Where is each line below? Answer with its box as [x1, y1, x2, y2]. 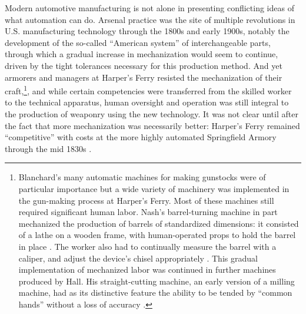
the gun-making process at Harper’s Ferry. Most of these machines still [18, 194, 274, 206]
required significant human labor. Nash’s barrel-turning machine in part [18, 206, 278, 218]
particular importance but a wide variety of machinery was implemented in [18, 182, 290, 194]
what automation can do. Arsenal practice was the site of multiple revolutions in [5, 13, 295, 25]
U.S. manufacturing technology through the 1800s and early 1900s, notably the [5, 25, 290, 37]
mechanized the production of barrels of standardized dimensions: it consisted [18, 217, 299, 229]
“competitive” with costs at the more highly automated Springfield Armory [5, 131, 277, 143]
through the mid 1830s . [5, 142, 92, 154]
